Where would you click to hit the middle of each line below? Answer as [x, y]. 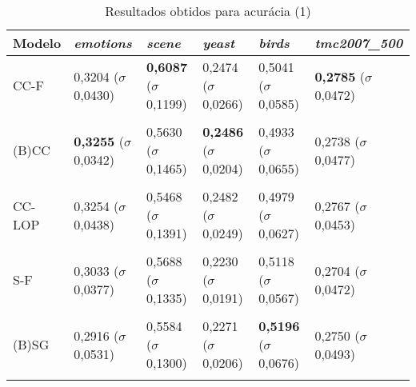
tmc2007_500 [359, 43]
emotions [103, 43]
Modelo [37, 43]
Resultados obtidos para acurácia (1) [208, 11]
